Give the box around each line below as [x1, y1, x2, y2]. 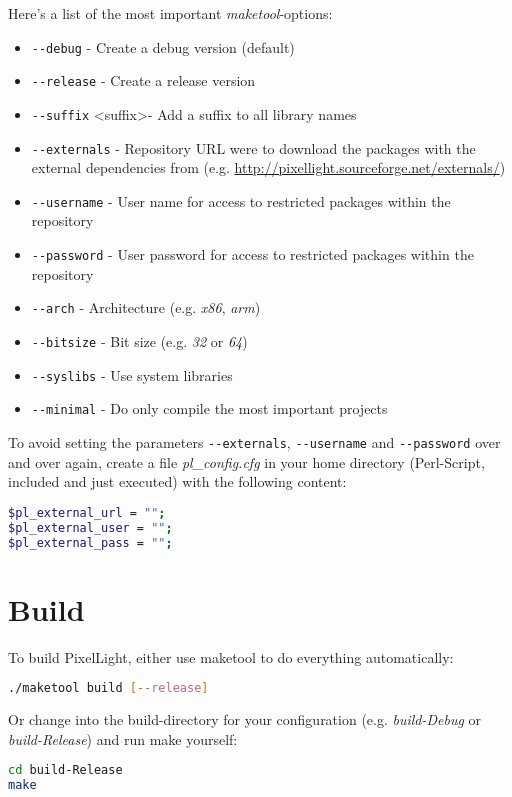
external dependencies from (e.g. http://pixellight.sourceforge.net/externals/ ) [31, 157, 506, 178]
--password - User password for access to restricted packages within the [31, 244, 474, 265]
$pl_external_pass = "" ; [8, 535, 173, 550]
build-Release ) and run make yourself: [8, 728, 238, 749]
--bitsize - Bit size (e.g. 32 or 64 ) [31, 330, 248, 351]
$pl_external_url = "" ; [8, 505, 166, 520]
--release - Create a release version [31, 70, 256, 91]
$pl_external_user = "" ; [8, 520, 173, 535]
